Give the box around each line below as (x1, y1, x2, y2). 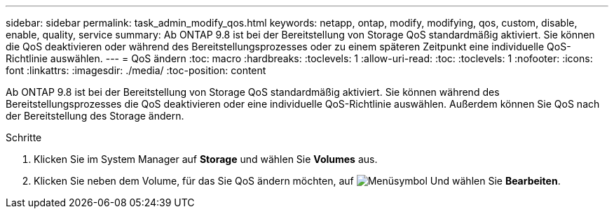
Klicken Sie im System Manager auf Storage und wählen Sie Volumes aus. (34, 153, 378, 165)
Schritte (6, 131, 42, 143)
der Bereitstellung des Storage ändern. (6, 110, 184, 122)
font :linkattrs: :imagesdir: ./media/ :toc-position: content (6, 64, 266, 76)
